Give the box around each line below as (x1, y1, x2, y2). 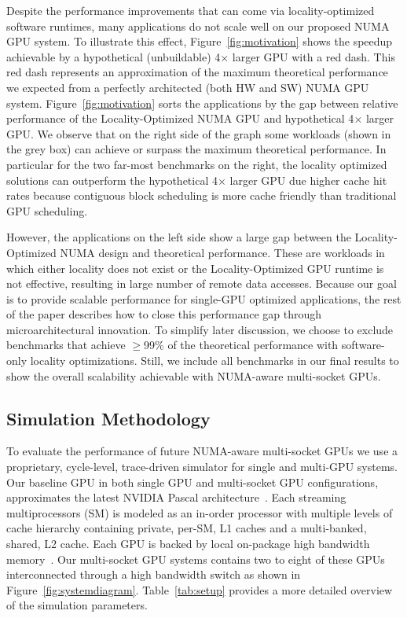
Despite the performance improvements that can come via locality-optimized (6, 2, 375, 18)
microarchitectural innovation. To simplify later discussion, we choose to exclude (6, 321, 394, 337)
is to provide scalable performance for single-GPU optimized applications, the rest (6, 290, 401, 307)
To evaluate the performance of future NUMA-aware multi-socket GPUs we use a (6, 443, 398, 459)
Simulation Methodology (6, 406, 211, 430)
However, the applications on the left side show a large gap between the (6, 229, 351, 245)
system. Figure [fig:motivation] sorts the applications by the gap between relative (6, 94, 398, 111)
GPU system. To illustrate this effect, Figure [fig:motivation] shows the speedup (6, 33, 393, 50)
